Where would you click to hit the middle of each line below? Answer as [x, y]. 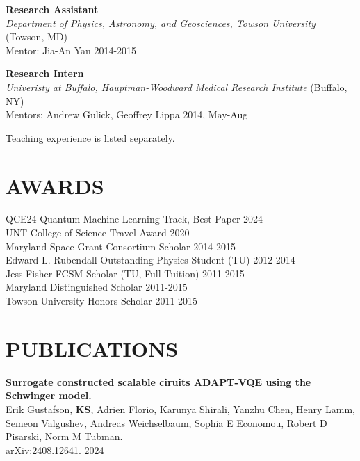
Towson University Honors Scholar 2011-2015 [102, 301]
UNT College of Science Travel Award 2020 [98, 233]
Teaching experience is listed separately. [90, 137]
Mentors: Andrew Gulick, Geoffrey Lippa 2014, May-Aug [127, 114]
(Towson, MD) [36, 37]
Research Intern [45, 73]
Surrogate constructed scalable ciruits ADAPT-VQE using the [158, 381]
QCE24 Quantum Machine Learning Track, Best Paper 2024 [134, 219]
